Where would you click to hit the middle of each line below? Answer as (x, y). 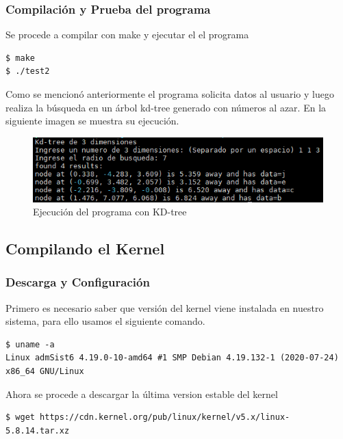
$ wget (20, 417)
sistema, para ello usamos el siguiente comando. (105, 321)
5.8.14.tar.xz (38, 430)
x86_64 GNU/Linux (45, 372)
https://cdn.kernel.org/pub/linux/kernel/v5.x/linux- (165, 417)
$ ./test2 (28, 71)
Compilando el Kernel (85, 249)
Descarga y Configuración (78, 282)
